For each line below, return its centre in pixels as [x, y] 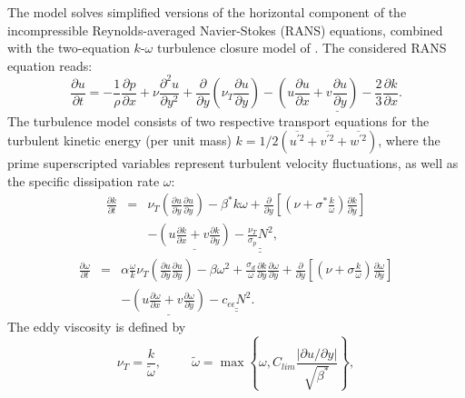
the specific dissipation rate [84, 180]
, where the [409, 140]
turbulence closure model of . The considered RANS [302, 48]
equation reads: [50, 65]
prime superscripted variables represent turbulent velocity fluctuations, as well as [233, 163]
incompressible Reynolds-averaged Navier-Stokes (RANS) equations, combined [225, 30]
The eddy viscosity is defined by [97, 327]
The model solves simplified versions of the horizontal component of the [207, 12]
